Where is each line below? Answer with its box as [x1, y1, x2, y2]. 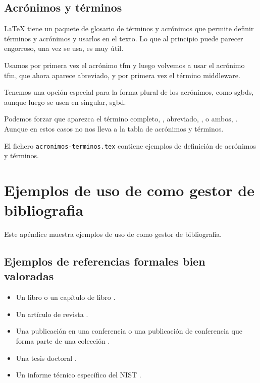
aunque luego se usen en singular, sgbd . [4, 96, 126, 107]
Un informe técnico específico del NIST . [16, 369, 141, 380]
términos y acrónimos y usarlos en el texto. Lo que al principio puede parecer [4, 33, 243, 43]
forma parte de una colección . [16, 336, 110, 346]
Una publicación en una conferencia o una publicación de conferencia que [16, 326, 242, 336]
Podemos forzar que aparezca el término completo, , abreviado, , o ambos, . [4, 113, 238, 124]
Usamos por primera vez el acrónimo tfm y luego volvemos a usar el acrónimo [4, 59, 245, 70]
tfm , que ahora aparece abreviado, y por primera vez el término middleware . [4, 70, 240, 80]
